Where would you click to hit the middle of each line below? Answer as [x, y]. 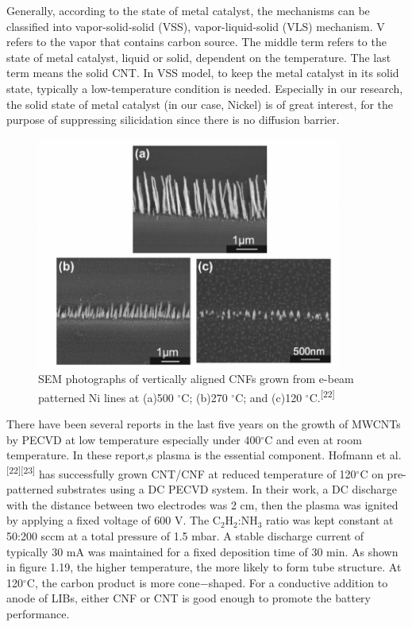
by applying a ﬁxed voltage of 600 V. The [108, 520]
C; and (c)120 [269, 397]
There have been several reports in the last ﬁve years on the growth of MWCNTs [204, 424]
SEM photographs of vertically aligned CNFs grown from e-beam [196, 379]
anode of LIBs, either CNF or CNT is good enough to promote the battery [189, 598]
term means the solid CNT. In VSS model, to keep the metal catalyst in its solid [203, 73]
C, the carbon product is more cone [113, 582]
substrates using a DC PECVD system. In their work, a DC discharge [227, 489]
